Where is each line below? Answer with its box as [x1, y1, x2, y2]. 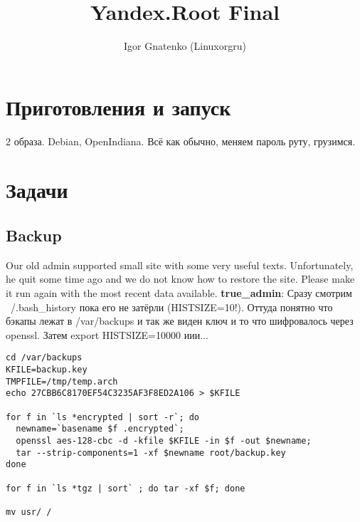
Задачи [6, 175, 68, 204]
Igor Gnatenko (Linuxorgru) [124, 38, 246, 53]
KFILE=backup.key [6, 365, 88, 375]
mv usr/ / [6, 506, 52, 517]
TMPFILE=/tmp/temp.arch [6, 376, 118, 387]
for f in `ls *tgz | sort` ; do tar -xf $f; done [6, 483, 245, 494]
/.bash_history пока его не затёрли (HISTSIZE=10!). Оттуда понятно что [10, 299, 333, 314]
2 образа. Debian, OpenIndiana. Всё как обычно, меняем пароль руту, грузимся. [6, 133, 356, 148]
